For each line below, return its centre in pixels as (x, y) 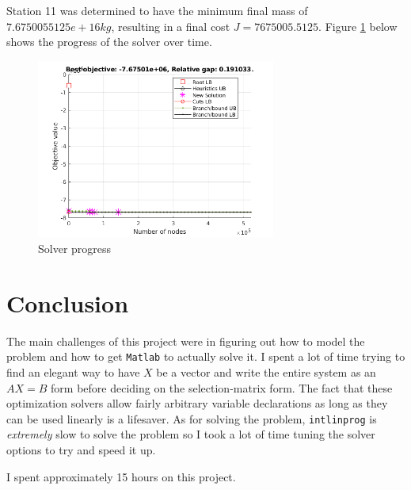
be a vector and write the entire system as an (266, 371)
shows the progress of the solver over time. (109, 42)
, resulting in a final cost (171, 26)
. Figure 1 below (358, 26)
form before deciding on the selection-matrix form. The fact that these (222, 387)
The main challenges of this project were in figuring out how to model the (186, 341)
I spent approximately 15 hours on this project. (121, 476)
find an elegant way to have (73, 371)
